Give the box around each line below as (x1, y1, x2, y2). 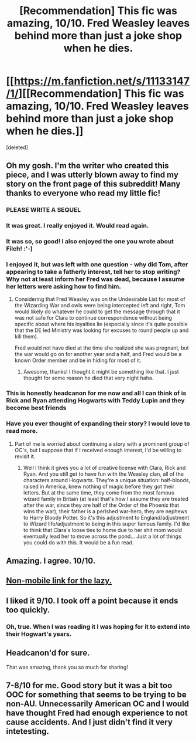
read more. (6, 427, 38, 435)
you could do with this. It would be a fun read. (23, 538, 134, 546)
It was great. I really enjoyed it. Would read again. (6, 222, 149, 230)
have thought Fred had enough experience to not (6, 708, 188, 718)
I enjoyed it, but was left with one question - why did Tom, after (6, 260, 188, 269)
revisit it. (14, 453, 36, 460)
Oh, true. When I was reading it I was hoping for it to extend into (6, 622, 190, 631)
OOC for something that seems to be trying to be (6, 689, 187, 699)
